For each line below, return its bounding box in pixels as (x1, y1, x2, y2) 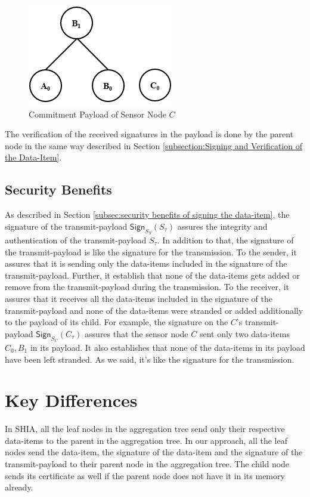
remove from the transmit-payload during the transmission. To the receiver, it (5, 280, 289, 293)
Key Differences (5, 388, 138, 412)
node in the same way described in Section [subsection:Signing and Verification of (5, 139, 302, 152)
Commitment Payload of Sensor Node (29, 107, 166, 120)
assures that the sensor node (85, 327, 188, 339)
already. (5, 481, 33, 493)
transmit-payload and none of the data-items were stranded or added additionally (5, 304, 303, 316)
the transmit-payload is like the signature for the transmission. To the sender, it (5, 245, 297, 258)
